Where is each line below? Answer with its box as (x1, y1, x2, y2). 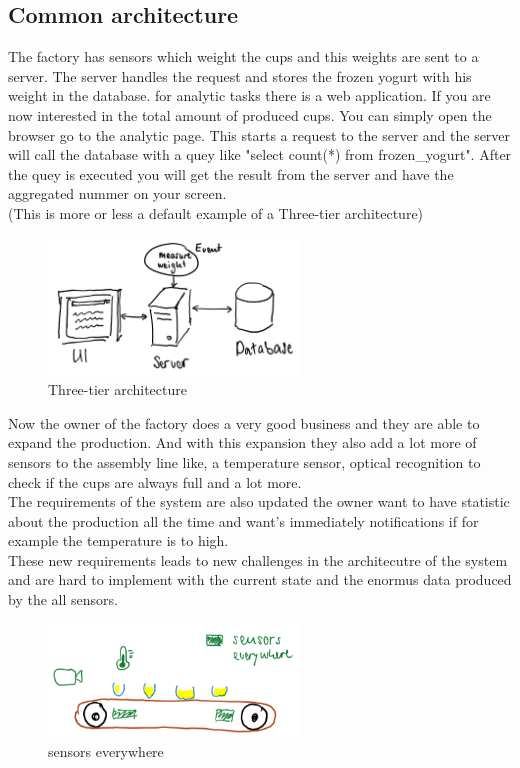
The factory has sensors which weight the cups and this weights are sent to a (8, 46, 479, 67)
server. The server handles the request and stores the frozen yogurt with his (8, 65, 472, 86)
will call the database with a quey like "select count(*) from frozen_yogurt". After (8, 144, 512, 165)
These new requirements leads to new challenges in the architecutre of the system (8, 549, 508, 570)
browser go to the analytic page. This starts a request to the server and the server (8, 124, 511, 145)
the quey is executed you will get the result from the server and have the (8, 163, 454, 184)
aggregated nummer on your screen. (8, 183, 227, 204)
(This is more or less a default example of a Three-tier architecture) (8, 202, 424, 223)
